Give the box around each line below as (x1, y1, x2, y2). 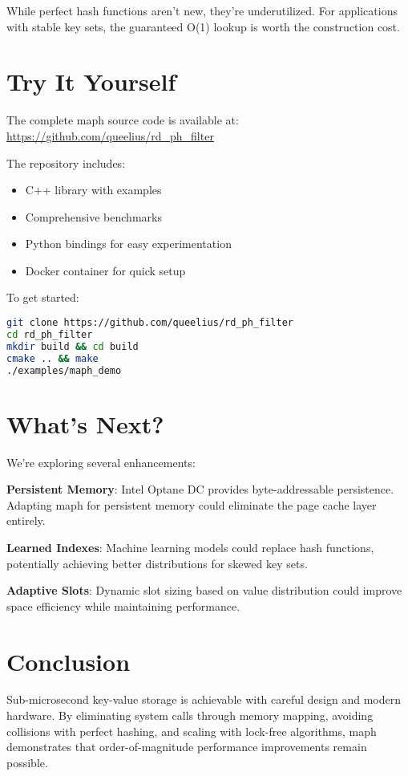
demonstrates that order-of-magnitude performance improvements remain (6, 738, 367, 755)
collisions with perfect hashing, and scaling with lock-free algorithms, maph (6, 722, 377, 739)
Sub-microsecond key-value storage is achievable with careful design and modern (6, 691, 401, 708)
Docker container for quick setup (25, 262, 186, 278)
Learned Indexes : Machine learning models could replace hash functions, (6, 538, 374, 555)
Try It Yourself (6, 65, 176, 98)
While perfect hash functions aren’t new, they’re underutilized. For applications (6, 2, 398, 18)
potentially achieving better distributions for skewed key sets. (6, 555, 308, 571)
